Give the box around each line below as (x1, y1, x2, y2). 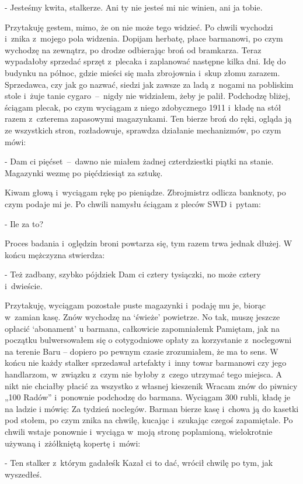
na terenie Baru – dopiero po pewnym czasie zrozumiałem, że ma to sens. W (5, 345, 278, 357)
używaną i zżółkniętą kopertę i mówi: (5, 437, 141, 449)
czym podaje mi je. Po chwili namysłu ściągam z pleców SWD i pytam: (5, 197, 261, 210)
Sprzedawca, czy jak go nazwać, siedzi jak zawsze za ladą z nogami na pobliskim (5, 78, 294, 90)
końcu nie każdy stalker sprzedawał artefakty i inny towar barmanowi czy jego (5, 356, 287, 369)
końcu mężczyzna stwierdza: (5, 248, 105, 260)
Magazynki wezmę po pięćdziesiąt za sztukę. (5, 166, 163, 179)
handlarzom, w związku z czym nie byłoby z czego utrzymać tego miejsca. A (5, 368, 282, 380)
